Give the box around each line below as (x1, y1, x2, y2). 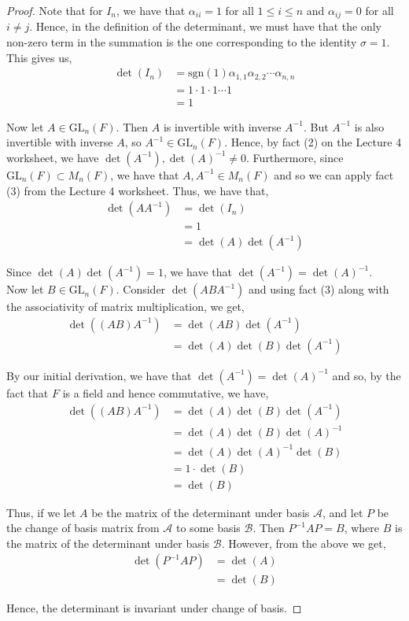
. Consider (116, 281, 166, 298)
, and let (322, 504, 363, 520)
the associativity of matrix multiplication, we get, (6, 298, 245, 315)
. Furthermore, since (246, 149, 344, 165)
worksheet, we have (6, 149, 99, 165)
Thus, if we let (6, 504, 76, 520)
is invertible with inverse (163, 118, 282, 135)
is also (354, 118, 385, 135)
